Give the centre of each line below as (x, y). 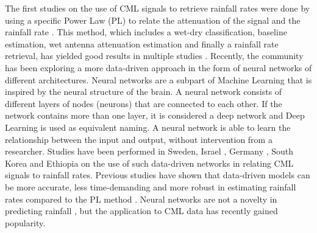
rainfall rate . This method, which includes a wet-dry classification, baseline (146, 32)
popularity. (25, 222)
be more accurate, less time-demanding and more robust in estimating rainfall (151, 186)
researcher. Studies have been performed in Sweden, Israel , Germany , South (149, 151)
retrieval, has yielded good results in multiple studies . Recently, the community (154, 56)
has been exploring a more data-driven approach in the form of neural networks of (158, 67)
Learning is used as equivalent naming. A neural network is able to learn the (148, 127)
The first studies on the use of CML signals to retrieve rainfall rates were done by (158, 8)
